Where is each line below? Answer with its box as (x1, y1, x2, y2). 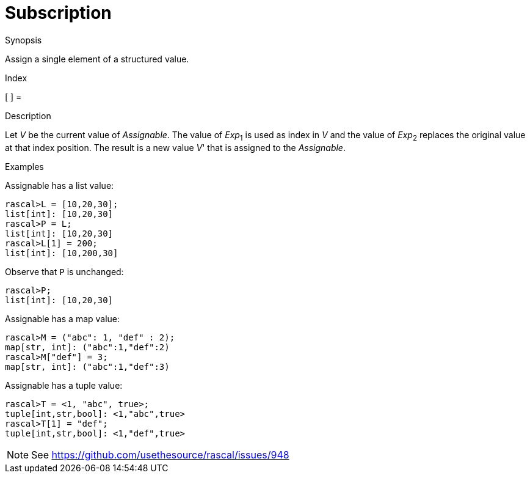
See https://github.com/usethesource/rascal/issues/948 (31, 448, 289, 461)
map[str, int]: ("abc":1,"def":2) (5, 342, 170, 352)
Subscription (5, 2, 112, 23)
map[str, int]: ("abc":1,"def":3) (5, 361, 170, 372)
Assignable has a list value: (5, 180, 114, 191)
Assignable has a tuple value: (5, 380, 123, 391)
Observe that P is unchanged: (5, 266, 124, 277)
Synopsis (5, 34, 42, 45)
